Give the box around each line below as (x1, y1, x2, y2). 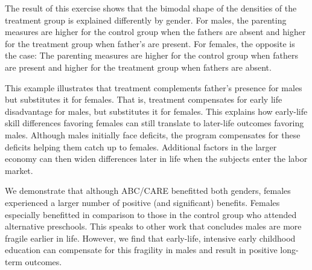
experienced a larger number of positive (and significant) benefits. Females (5, 196, 280, 208)
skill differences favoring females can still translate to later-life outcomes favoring (5, 117, 304, 129)
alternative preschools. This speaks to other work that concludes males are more (5, 220, 302, 233)
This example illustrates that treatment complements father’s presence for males (5, 81, 302, 94)
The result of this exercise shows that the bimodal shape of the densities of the (5, 2, 297, 14)
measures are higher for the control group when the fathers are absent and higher (5, 25, 306, 38)
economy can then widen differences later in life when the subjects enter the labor (5, 152, 308, 165)
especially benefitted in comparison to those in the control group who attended (5, 208, 297, 220)
